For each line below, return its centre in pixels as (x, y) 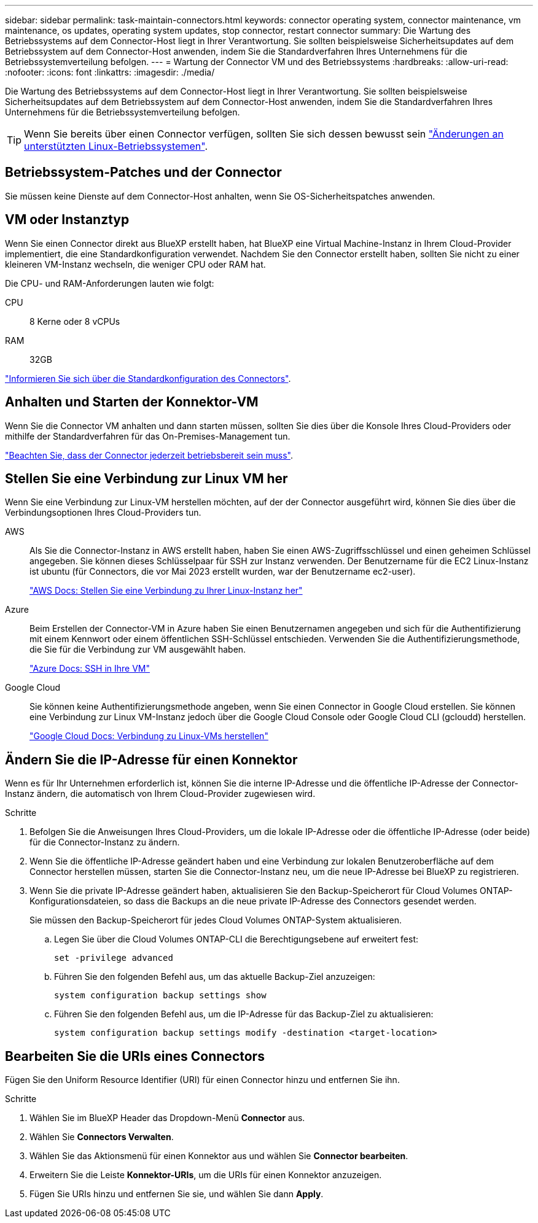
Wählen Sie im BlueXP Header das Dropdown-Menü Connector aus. (167, 1118)
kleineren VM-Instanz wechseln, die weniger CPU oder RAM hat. (135, 264)
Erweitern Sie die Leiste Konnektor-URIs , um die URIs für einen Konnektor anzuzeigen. (206, 1175)
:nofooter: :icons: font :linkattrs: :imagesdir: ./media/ (110, 72)
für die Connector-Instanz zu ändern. (105, 842)
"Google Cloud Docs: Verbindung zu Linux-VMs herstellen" (149, 736)
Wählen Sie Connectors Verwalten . (102, 1137)
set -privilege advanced (114, 958)
